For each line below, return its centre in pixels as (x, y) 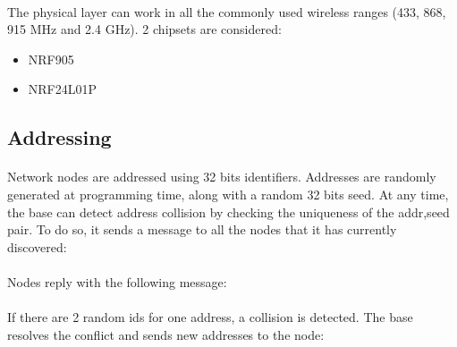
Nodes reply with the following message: (117, 281)
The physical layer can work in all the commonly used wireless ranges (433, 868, (227, 11)
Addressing (59, 137)
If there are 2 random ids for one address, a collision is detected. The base (210, 317)
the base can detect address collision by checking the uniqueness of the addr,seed (228, 212)
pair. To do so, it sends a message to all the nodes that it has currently (202, 229)
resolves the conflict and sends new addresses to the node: (166, 334)
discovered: (37, 246)
